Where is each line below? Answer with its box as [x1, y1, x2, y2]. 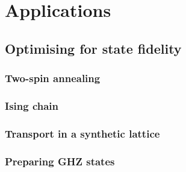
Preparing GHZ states [5, 153, 115, 168]
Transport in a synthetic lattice [5, 126, 160, 141]
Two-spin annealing [5, 71, 101, 86]
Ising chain [5, 98, 59, 113]
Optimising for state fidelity [5, 39, 182, 57]
